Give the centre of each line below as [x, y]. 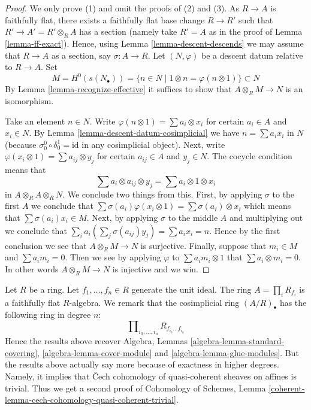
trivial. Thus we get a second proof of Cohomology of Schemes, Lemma [135, 388]
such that [256, 19]
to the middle [193, 218]
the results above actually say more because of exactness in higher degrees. [142, 364]
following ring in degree [48, 315]
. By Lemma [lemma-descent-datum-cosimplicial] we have [134, 133]
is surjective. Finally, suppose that [203, 245]
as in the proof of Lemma [256, 31]
